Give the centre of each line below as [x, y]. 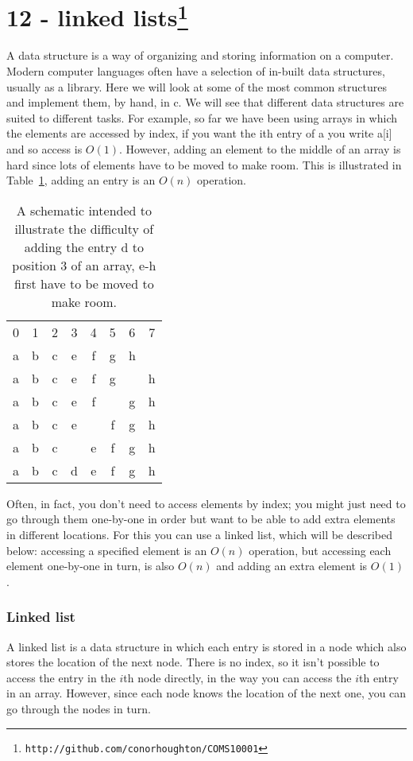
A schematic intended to [84, 210]
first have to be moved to [84, 283]
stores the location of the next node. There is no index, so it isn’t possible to [193, 662]
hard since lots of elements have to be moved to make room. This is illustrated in [204, 164]
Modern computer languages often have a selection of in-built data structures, [196, 71]
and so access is [44, 149]
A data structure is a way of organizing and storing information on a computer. [200, 55]
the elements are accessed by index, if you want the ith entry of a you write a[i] [199, 133]
